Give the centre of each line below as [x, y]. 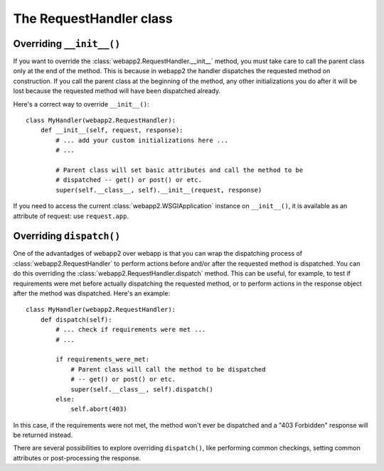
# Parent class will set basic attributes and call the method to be [180, 170]
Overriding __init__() [67, 44]
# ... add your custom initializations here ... [142, 140]
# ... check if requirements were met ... [131, 330]
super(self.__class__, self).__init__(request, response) [159, 190]
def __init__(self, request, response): [112, 130]
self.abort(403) [99, 409]
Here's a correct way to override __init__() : [81, 104]
